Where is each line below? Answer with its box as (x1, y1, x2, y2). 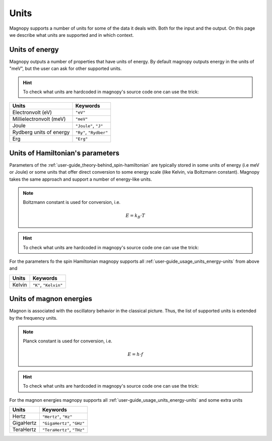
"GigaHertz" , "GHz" (42, 419, 85, 426)
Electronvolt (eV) (12, 109, 52, 116)
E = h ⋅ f (127, 351, 144, 357)
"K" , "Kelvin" (32, 281, 63, 288)
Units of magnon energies (9, 295, 93, 303)
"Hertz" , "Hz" (42, 413, 73, 420)
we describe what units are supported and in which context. (9, 32, 134, 38)
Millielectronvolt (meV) (12, 116, 66, 123)
